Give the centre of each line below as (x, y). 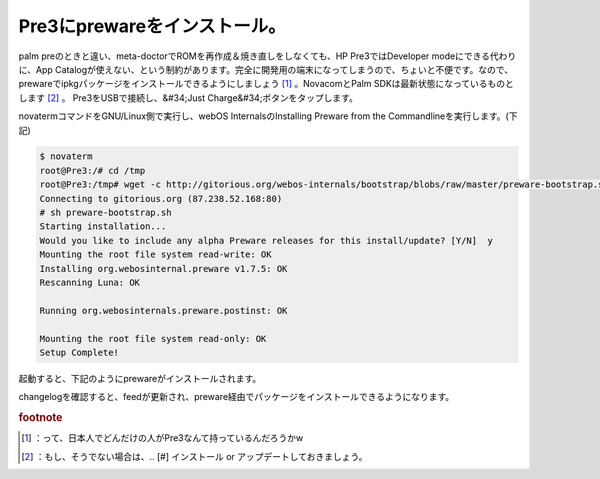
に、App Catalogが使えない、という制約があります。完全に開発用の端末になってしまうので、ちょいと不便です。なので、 (266, 69)
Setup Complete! (79, 352)
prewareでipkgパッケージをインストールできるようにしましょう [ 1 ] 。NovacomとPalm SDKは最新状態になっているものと (266, 84)
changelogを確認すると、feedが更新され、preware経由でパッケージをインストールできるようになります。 (236, 397)
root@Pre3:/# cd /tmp (92, 170)
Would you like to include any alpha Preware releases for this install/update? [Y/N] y (266, 240)
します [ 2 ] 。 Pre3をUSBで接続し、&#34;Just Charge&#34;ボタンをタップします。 (188, 97)
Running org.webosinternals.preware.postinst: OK (163, 310)
